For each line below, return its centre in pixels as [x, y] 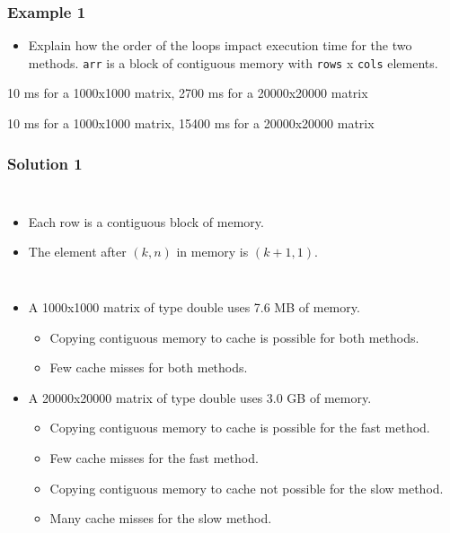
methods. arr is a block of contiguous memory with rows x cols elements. [233, 62]
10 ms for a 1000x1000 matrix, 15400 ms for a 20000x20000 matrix [191, 123]
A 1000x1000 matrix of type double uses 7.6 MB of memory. [194, 307]
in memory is [212, 252]
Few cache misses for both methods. [149, 367]
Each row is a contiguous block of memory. [146, 221]
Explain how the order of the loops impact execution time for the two [220, 45]
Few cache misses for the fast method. [154, 458]
